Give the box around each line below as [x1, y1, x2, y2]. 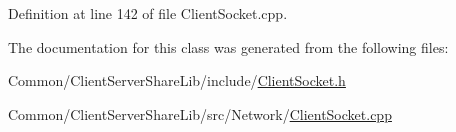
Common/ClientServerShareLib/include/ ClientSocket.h [8, 70, 346, 91]
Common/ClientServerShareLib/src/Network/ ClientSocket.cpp [8, 103, 392, 124]
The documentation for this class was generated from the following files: [8, 36, 449, 57]
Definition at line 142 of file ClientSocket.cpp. [8, 3, 288, 23]
